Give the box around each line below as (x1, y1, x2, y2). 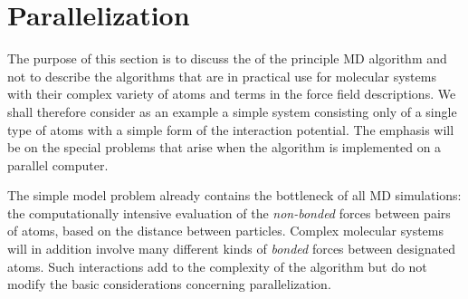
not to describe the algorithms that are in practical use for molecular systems (7, 66, 436, 85)
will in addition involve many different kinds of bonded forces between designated (7, 239, 455, 258)
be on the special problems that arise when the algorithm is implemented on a (7, 138, 442, 157)
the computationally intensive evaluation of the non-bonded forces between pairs (7, 203, 451, 222)
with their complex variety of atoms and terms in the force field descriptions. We (7, 84, 456, 103)
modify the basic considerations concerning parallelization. (7, 275, 331, 294)
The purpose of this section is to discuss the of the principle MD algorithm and (7, 49, 447, 68)
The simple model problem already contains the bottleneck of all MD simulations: (7, 186, 462, 205)
